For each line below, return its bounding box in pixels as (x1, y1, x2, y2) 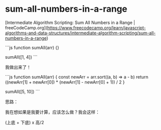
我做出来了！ (5, 64, 31, 70)
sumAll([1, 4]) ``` (5, 54, 38, 60)
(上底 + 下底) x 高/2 (5, 119, 44, 125)
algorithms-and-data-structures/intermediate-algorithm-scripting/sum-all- (5, 30, 156, 36)
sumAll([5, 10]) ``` (5, 88, 40, 94)
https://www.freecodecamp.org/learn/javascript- (47, 24, 146, 30)
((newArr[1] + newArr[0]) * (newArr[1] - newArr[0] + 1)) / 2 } (5, 79, 125, 85)
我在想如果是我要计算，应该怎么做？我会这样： (5, 109, 100, 115)
